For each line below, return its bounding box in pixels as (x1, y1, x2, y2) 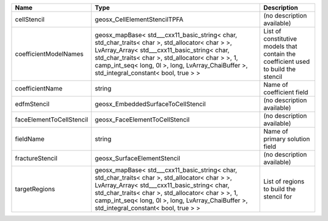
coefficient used (263, 58, 310, 66)
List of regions (263, 177, 305, 185)
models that (263, 42, 298, 50)
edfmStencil (15, 100, 50, 108)
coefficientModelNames (15, 50, 84, 58)
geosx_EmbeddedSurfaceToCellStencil (95, 100, 206, 108)
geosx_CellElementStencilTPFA (95, 15, 183, 24)
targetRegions (15, 185, 55, 193)
